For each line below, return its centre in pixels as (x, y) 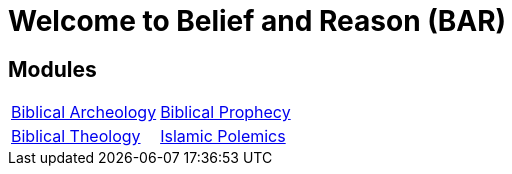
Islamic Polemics (223, 136)
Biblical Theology (76, 136)
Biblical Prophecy (225, 112)
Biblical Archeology (84, 112)
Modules (52, 69)
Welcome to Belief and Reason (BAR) (257, 21)
